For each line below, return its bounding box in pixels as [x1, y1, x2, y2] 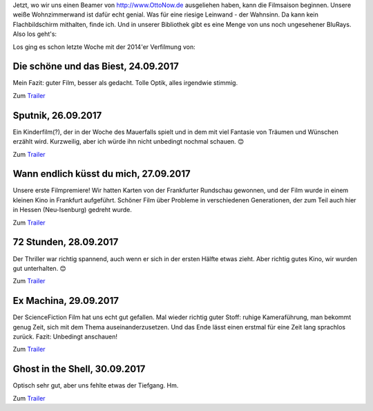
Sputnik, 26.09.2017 [12, 109, 102, 121]
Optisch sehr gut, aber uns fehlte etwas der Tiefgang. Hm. [12, 381, 179, 390]
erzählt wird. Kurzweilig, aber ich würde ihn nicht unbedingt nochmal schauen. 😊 [12, 137, 245, 146]
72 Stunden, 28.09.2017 [12, 236, 119, 248]
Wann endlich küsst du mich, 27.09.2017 [12, 168, 191, 180]
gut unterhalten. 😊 [12, 264, 67, 272]
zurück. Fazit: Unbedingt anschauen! [12, 332, 117, 341]
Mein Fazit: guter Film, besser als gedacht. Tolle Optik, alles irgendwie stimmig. [12, 79, 238, 87]
